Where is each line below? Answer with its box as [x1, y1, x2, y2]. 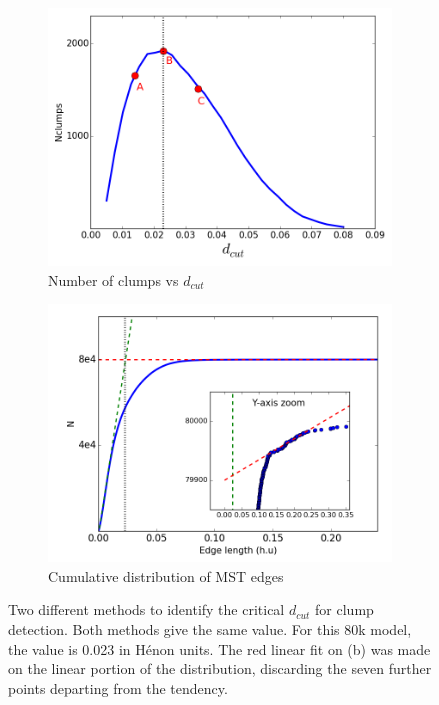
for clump [315, 599, 374, 620]
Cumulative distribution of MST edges [48, 565, 284, 586]
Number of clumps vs [48, 269, 179, 290]
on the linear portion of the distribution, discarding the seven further [8, 658, 432, 679]
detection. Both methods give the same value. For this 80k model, [8, 618, 412, 639]
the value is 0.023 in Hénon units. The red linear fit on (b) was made [8, 638, 431, 659]
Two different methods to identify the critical [8, 599, 285, 620]
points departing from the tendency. [8, 677, 228, 698]
